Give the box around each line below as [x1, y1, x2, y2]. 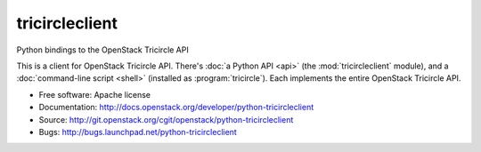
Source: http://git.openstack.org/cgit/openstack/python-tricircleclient [38, 114, 294, 124]
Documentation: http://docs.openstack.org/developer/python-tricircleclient [38, 102, 314, 113]
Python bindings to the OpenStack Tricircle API [16, 44, 189, 55]
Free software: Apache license [38, 89, 151, 100]
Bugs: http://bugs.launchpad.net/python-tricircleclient [38, 126, 238, 137]
